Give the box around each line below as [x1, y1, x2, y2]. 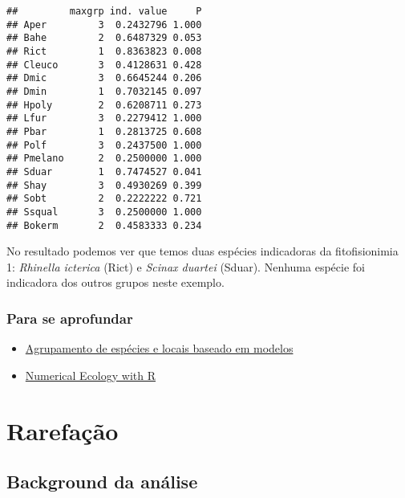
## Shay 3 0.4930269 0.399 [6, 179, 202, 191]
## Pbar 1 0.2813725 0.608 [6, 125, 202, 137]
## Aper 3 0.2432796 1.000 [6, 18, 202, 31]
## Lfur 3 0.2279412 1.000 [6, 112, 202, 124]
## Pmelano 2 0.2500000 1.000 [6, 153, 202, 165]
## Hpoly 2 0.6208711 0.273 [6, 99, 202, 111]
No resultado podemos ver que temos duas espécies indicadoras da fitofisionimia [6, 243, 399, 259]
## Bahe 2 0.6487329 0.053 [6, 32, 202, 44]
